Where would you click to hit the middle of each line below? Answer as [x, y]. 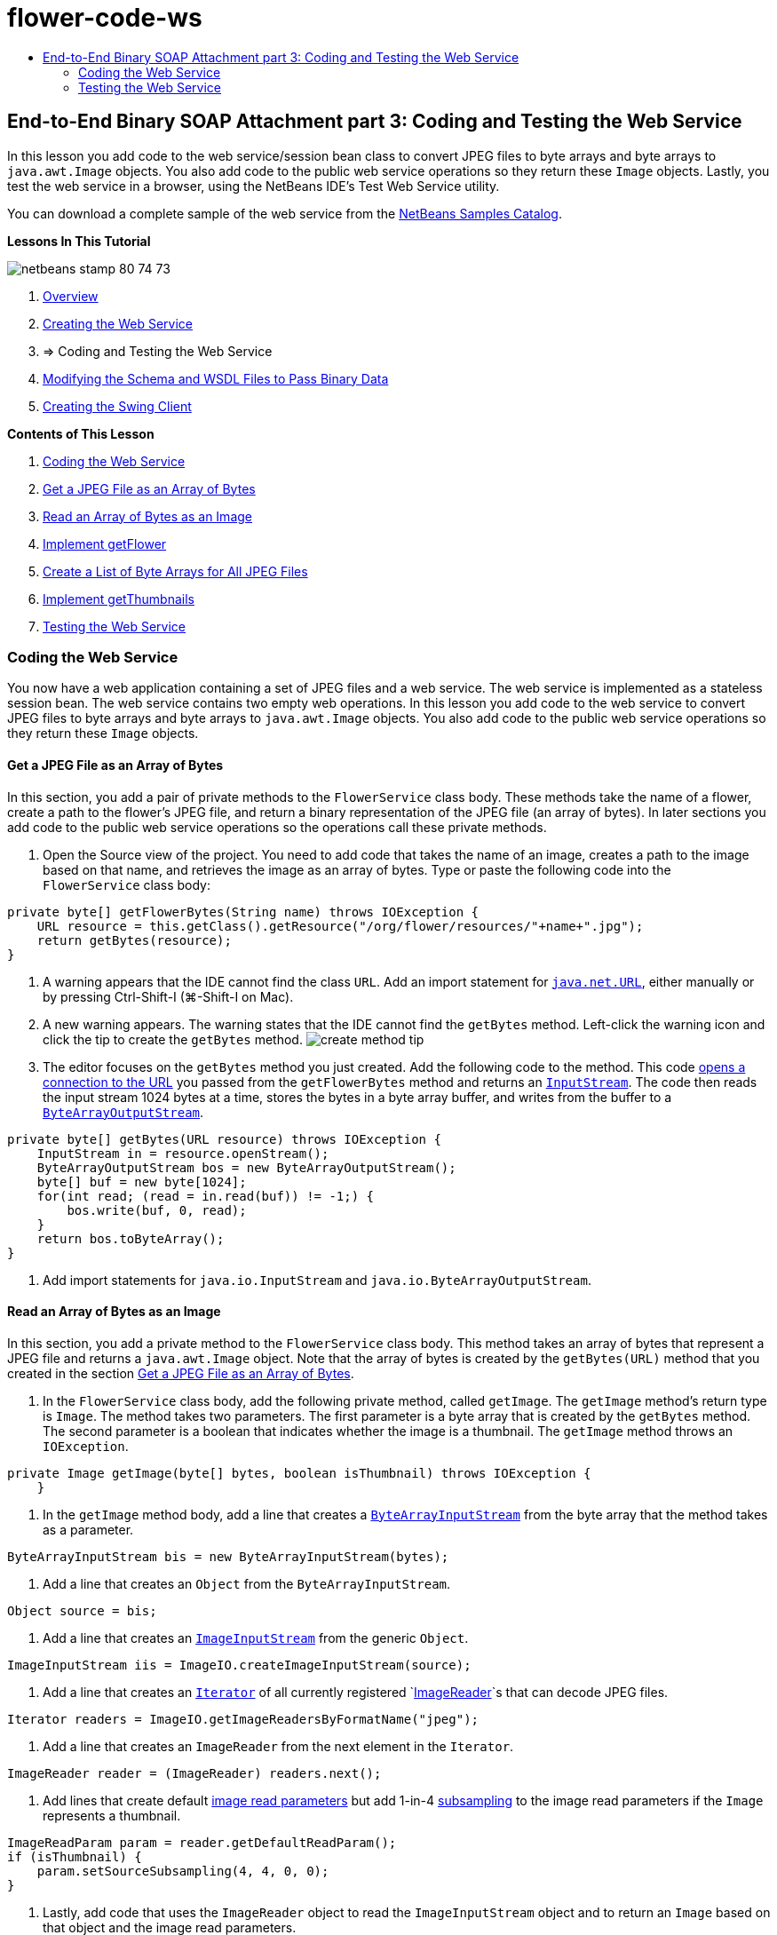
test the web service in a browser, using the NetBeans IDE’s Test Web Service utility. [254, 186]
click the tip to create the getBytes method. [173, 1039]
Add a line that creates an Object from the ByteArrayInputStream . [247, 1583]
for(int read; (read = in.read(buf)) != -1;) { [206, 1196]
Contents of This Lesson [81, 433]
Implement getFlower [105, 543]
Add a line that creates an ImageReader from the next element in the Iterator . [278, 1746]
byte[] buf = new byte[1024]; [142, 1182]
